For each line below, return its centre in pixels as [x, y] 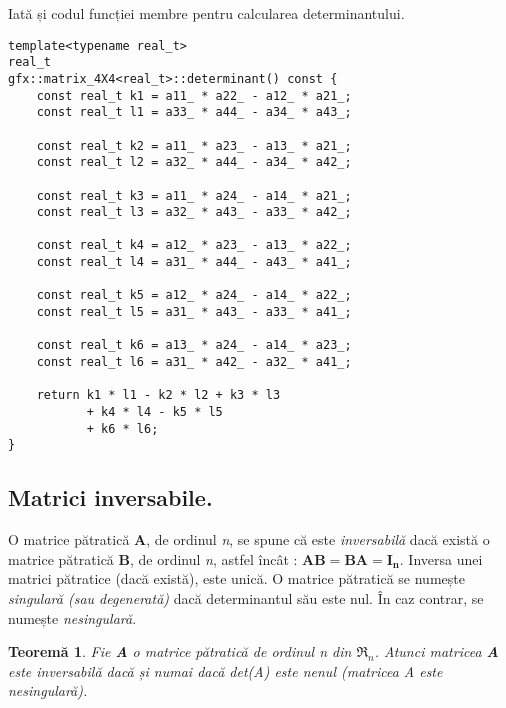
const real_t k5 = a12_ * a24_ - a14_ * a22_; [194, 295]
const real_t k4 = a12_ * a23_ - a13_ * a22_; [194, 245]
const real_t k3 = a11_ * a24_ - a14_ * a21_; [194, 195]
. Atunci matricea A [436, 651]
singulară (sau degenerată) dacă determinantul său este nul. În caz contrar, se [246, 597]
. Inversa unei [441, 558]
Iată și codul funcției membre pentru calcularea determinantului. [206, 13]
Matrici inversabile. [110, 497]
